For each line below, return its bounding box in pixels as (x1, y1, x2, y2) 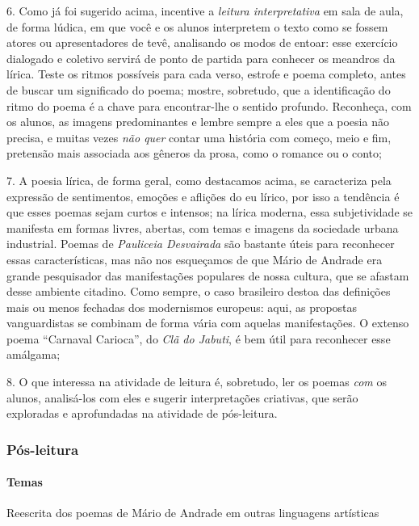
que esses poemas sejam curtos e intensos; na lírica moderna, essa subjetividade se (6, 204, 413, 221)
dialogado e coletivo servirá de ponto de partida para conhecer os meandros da (6, 49, 396, 66)
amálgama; (6, 346, 61, 363)
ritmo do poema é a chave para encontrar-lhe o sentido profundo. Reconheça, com (6, 97, 412, 114)
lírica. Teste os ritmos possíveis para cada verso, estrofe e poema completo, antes (6, 65, 406, 82)
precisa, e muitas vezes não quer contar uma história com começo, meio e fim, (6, 128, 392, 145)
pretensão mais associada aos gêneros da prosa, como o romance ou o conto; (6, 145, 382, 162)
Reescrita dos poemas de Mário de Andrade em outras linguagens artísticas (6, 504, 379, 521)
